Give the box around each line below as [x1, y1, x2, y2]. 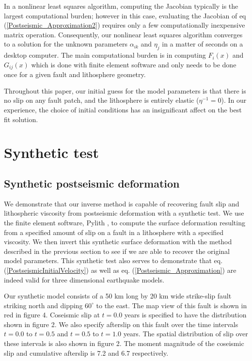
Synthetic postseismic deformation [4, 175, 180, 190]
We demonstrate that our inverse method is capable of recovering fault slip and [4, 198, 239, 208]
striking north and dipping [4, 300, 83, 310]
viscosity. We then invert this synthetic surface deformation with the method [4, 236, 232, 247]
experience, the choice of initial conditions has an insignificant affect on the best [4, 105, 242, 114]
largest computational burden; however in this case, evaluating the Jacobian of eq [4, 10, 246, 20]
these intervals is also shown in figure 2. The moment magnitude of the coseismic [4, 338, 244, 348]
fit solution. [4, 114, 38, 124]
